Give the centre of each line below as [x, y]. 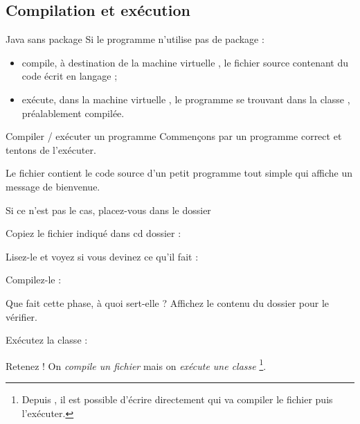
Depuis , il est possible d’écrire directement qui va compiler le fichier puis [177, 399]
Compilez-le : [34, 280]
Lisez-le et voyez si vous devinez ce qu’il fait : [102, 256]
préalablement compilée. [73, 113]
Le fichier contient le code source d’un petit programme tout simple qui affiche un [179, 173]
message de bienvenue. [53, 186]
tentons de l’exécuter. [51, 149]
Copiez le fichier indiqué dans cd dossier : [93, 233]
